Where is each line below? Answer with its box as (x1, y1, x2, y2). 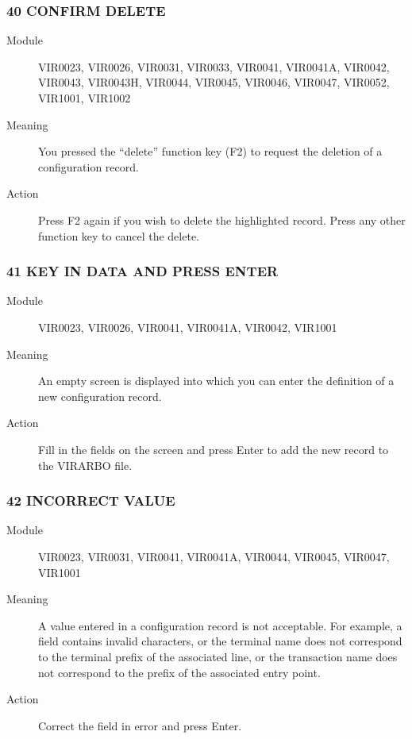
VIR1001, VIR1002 (38, 90, 131, 106)
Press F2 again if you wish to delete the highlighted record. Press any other (38, 211, 406, 228)
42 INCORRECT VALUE (6, 491, 175, 510)
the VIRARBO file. (38, 456, 133, 473)
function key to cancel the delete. (38, 227, 199, 244)
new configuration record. (38, 387, 162, 404)
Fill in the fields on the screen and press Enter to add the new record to (38, 441, 389, 457)
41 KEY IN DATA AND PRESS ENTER (6, 261, 279, 281)
